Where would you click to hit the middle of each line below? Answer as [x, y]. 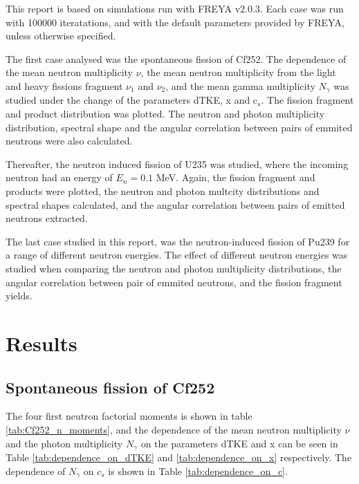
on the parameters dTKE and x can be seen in [239, 443]
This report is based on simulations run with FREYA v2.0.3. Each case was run [175, 8]
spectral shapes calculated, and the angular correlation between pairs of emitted [175, 204]
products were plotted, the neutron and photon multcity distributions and [163, 190]
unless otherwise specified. [61, 36]
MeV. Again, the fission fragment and [236, 177]
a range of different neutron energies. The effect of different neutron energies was [177, 255]
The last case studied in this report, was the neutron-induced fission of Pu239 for [178, 241]
